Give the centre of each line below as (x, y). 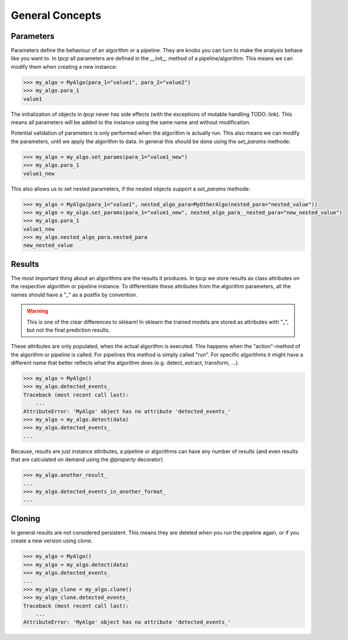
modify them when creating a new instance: (64, 66)
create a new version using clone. (52, 541)
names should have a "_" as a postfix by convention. (74, 295)
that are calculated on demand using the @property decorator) (87, 459)
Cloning (26, 519)
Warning (37, 311)
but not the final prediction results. (68, 330)
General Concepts (56, 15)
